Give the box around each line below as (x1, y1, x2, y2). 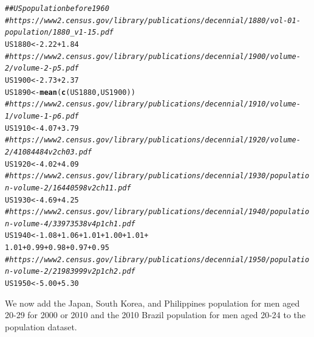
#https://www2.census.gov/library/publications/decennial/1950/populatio (5, 255, 310, 264)
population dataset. (5, 320, 77, 333)
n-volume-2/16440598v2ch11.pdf (5, 183, 131, 192)
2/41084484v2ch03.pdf (5, 147, 92, 156)
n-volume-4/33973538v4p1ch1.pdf (5, 219, 135, 228)
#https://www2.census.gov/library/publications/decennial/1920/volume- (5, 136, 301, 145)
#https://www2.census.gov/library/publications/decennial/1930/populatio (5, 172, 310, 181)
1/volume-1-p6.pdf (5, 111, 79, 120)
